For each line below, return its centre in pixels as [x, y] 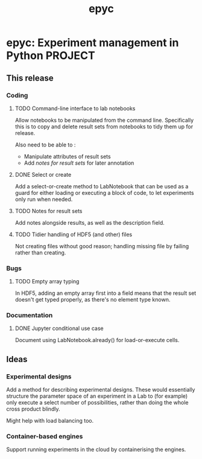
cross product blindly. [33, 409]
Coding [17, 95]
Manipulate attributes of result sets [67, 156]
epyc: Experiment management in [93, 43]
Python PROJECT [51, 56]
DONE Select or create [43, 174]
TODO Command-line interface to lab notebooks [75, 108]
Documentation [30, 315]
